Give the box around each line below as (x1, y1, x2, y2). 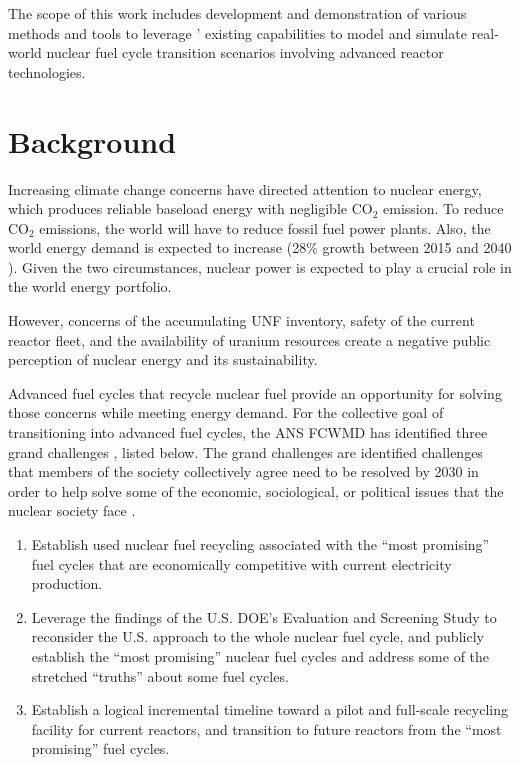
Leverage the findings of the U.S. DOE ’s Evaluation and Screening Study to (31, 606, 497, 627)
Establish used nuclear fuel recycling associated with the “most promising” (31, 534, 490, 554)
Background (8, 120, 177, 161)
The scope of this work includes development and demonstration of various (8, 3, 467, 23)
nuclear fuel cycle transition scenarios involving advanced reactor (46, 42, 444, 63)
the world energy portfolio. (8, 276, 172, 297)
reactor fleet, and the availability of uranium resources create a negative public (8, 329, 491, 350)
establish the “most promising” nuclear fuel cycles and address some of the (31, 645, 490, 666)
